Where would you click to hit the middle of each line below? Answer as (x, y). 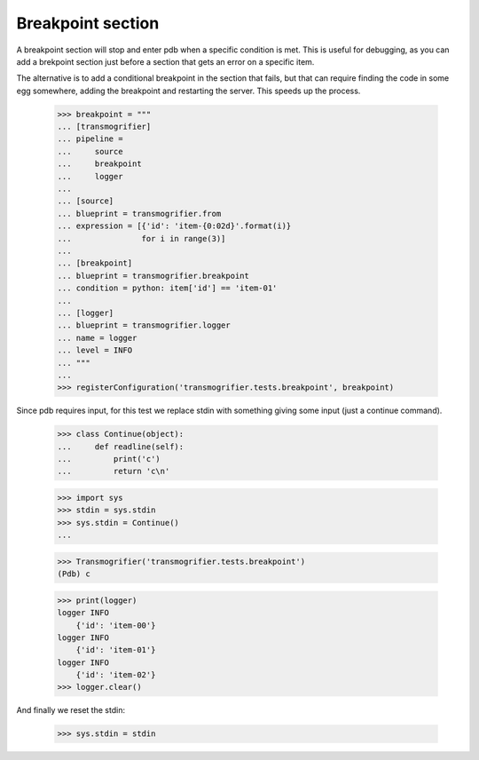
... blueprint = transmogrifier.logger (144, 325)
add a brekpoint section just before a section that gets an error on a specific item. (165, 61)
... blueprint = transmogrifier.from (139, 214)
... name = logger (97, 338)
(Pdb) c (74, 574)
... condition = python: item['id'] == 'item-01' (167, 288)
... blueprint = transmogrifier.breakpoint (153, 276)
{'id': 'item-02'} (116, 675)
